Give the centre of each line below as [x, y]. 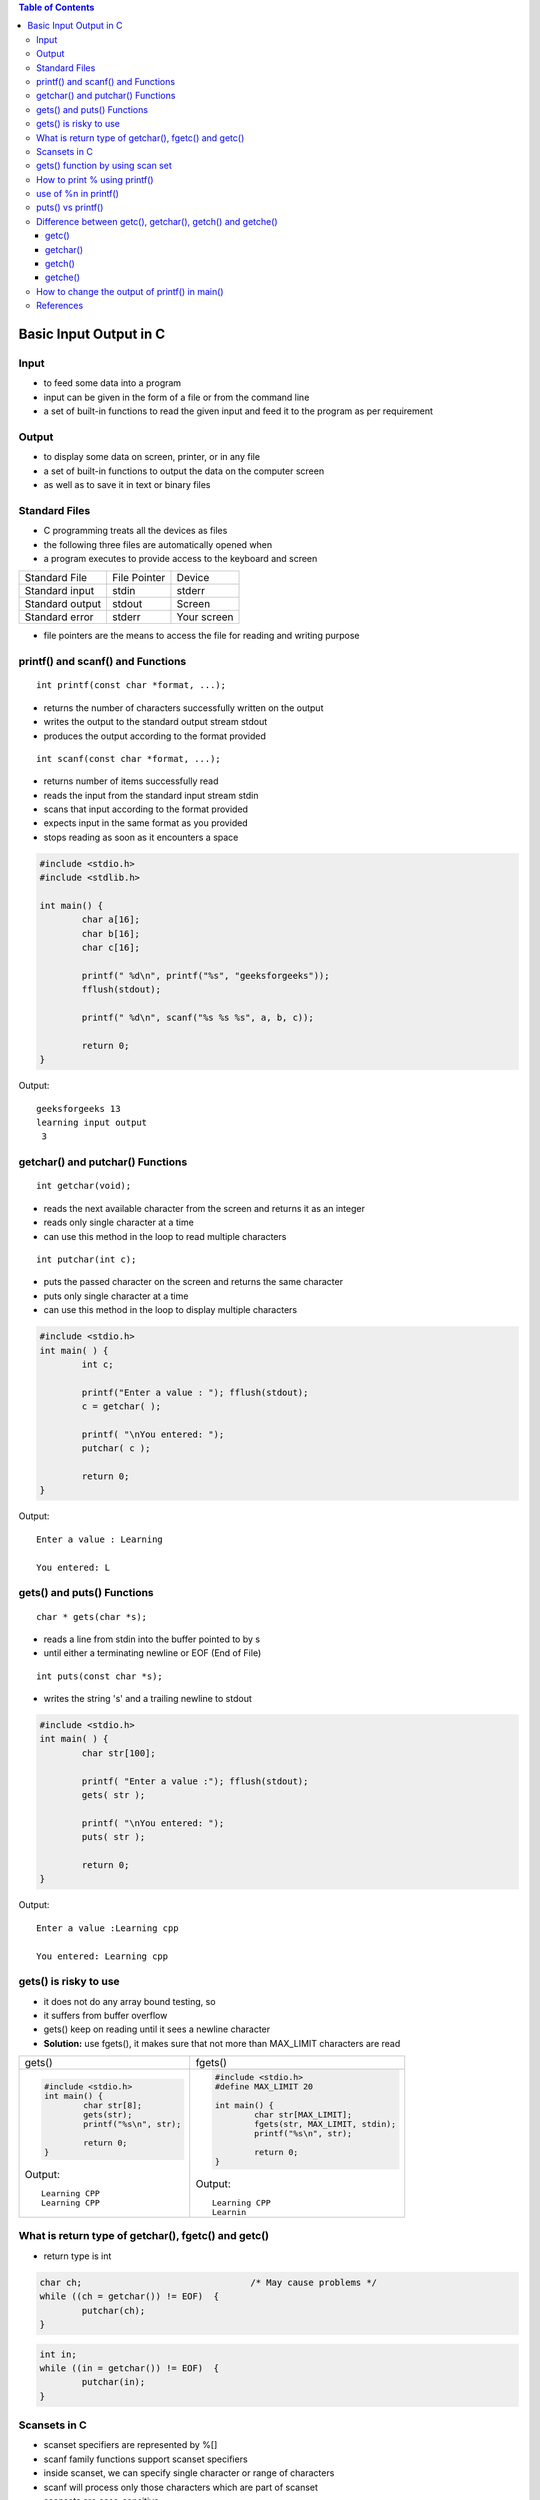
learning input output [92, 1123]
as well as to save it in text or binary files [127, 485]
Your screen [205, 617]
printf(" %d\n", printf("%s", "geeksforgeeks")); [205, 975]
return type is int [77, 2256]
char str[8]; [113, 2105]
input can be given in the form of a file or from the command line [176, 397]
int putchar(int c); [86, 1259]
